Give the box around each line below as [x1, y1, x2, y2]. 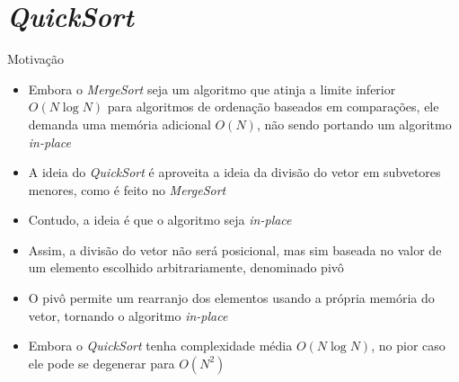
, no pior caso [371, 336, 446, 355]
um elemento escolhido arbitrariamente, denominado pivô [28, 258, 344, 277]
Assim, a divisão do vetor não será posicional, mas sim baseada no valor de [28, 240, 442, 259]
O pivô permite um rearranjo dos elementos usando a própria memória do [28, 289, 435, 307]
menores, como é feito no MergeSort [28, 180, 226, 199]
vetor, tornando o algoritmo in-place [28, 306, 228, 324]
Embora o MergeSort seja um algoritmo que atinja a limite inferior [28, 79, 396, 98]
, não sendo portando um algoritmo [256, 114, 452, 133]
